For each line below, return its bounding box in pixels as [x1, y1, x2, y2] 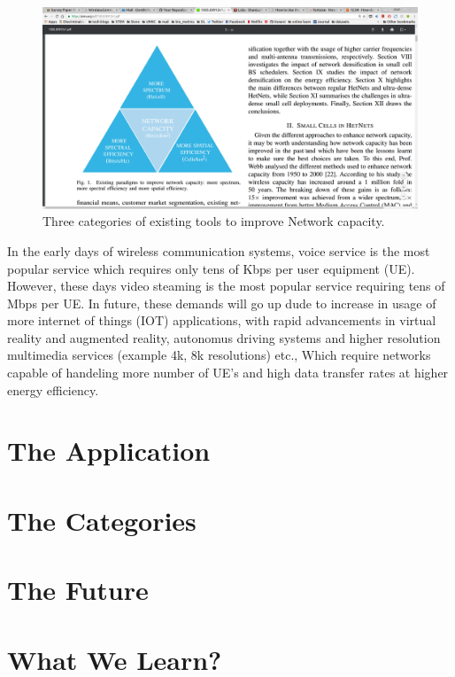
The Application [7, 432, 211, 469]
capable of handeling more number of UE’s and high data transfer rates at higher [7, 363, 449, 382]
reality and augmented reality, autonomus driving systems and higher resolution [7, 328, 441, 346]
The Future [7, 572, 149, 608]
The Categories [7, 502, 197, 538]
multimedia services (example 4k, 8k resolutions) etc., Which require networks [7, 346, 431, 364]
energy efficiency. [7, 380, 99, 399]
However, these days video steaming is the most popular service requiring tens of [7, 276, 445, 295]
